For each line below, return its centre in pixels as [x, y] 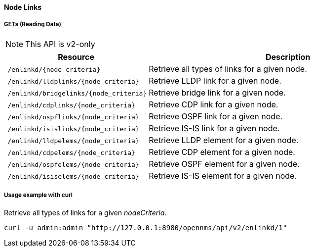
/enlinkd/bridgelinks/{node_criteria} [77, 93]
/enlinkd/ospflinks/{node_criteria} [73, 117]
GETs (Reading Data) [33, 25]
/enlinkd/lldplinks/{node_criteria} [73, 81]
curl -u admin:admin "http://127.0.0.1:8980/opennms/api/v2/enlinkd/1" [146, 227]
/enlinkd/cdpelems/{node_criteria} [71, 152]
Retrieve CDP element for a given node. [222, 152]
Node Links [23, 7]
